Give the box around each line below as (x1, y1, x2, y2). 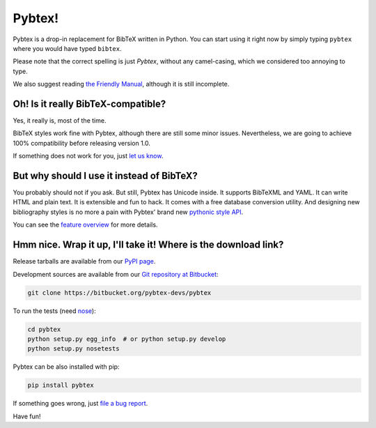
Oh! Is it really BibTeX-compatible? (13, 98, 166, 109)
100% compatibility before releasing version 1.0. (13, 139, 151, 147)
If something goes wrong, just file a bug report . (13, 399, 148, 408)
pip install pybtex (27, 381, 94, 390)
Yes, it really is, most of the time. (13, 116, 107, 125)
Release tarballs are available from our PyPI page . (13, 257, 156, 266)
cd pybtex (27, 325, 61, 333)
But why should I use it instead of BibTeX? (13, 170, 198, 181)
